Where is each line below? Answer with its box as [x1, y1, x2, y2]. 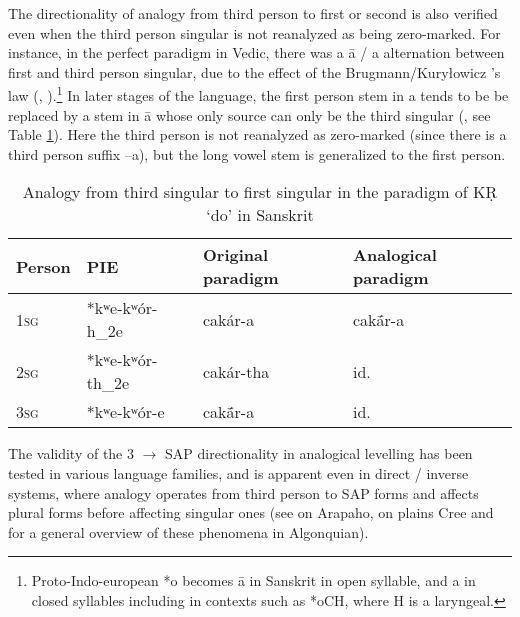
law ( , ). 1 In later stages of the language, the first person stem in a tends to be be [8, 82, 509, 106]
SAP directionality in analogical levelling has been [165, 443, 473, 464]
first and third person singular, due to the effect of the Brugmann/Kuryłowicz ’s [8, 61, 501, 82]
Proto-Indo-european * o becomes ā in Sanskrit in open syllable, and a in [31, 570, 476, 591]
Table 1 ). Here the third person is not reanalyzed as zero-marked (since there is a [8, 124, 507, 145]
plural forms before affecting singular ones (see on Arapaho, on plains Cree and [8, 502, 494, 523]
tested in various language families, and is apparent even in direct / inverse [8, 463, 469, 483]
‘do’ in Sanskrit [206, 203, 314, 227]
